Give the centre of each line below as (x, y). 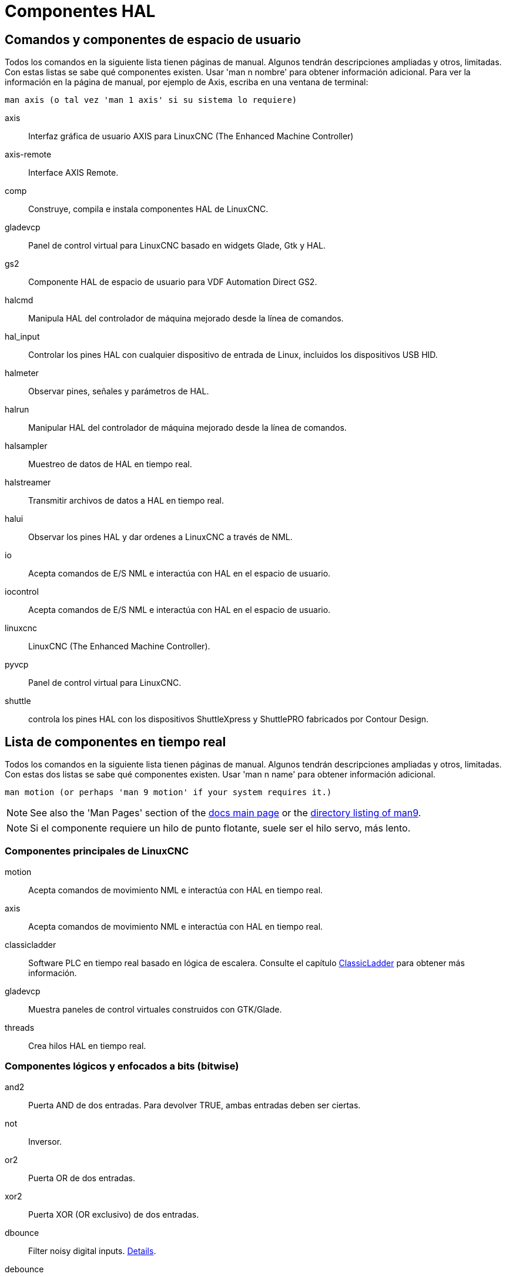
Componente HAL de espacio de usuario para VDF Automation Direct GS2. (173, 282)
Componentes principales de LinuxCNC (97, 851)
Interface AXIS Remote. (73, 173)
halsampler (26, 446)
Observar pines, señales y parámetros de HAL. (119, 391)
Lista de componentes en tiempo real (115, 742)
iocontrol (22, 592)
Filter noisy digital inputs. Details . (92, 1251)
